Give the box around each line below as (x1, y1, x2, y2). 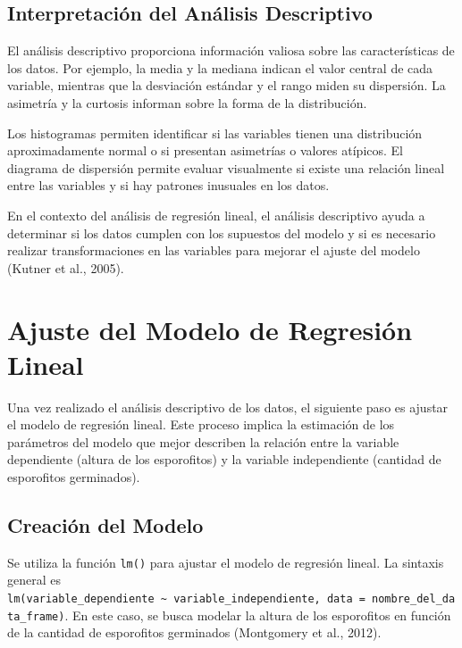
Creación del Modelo (7, 511, 204, 538)
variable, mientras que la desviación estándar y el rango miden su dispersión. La (7, 76, 446, 95)
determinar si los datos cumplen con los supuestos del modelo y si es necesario (7, 223, 436, 242)
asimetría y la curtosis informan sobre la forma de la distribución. (7, 93, 367, 112)
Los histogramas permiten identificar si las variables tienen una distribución (7, 123, 423, 142)
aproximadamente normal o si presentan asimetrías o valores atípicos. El (7, 141, 403, 160)
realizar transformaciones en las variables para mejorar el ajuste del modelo (7, 241, 420, 260)
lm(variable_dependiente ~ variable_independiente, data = (7, 593, 365, 606)
